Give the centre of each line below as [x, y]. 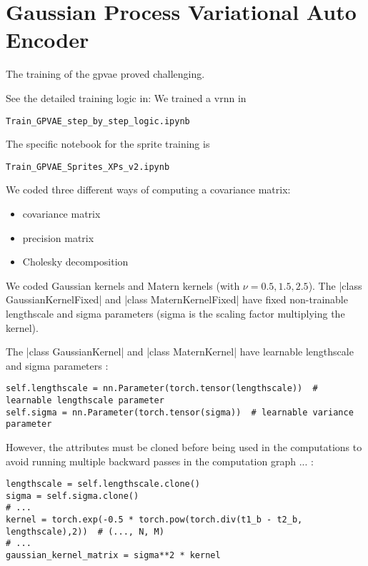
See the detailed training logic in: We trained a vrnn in [126, 97]
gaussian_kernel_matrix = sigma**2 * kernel [113, 556]
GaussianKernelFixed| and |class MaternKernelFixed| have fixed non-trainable [177, 299]
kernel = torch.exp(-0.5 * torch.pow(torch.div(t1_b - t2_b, [154, 520]
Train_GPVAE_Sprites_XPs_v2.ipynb [88, 167]
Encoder [48, 40]
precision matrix [58, 237]
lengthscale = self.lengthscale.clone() [103, 484]
